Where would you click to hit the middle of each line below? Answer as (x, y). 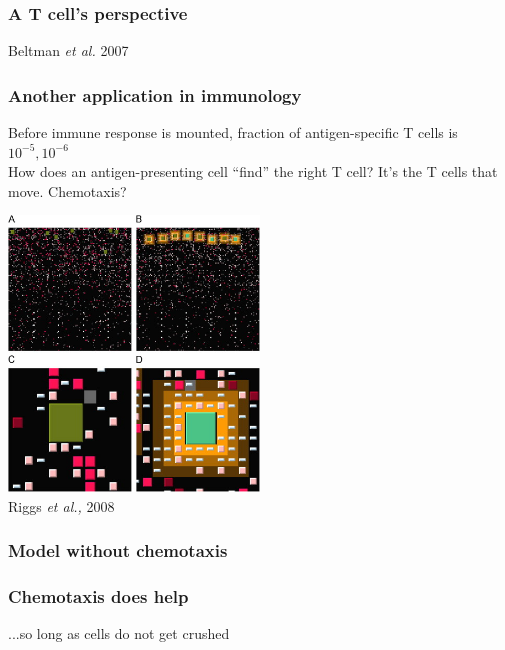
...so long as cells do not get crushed (119, 633)
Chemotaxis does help (98, 595)
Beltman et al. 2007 (68, 50)
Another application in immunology (155, 94)
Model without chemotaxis (118, 550)
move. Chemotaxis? (67, 190)
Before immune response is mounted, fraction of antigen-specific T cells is (233, 132)
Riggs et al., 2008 (61, 505)
